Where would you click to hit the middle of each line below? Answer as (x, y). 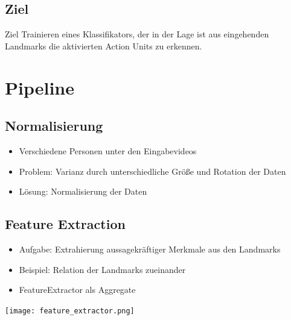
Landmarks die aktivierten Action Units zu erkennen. (104, 45)
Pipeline (40, 87)
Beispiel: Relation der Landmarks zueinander (102, 269)
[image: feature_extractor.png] (70, 311)
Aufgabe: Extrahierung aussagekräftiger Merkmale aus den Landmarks (150, 249)
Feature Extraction (65, 224)
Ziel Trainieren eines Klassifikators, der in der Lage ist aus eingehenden (137, 34)
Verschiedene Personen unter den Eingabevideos (108, 150)
